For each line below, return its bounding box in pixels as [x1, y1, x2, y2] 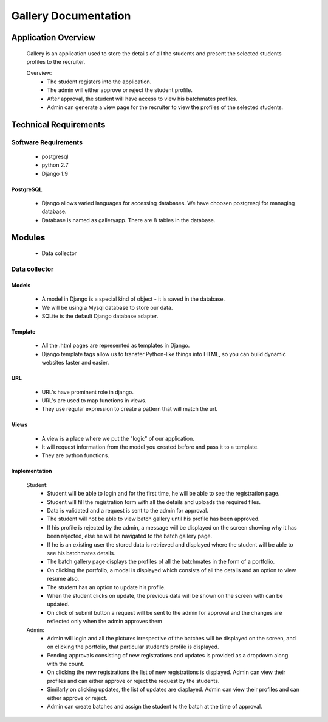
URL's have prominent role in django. [41, 388, 134, 396]
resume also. [47, 575, 80, 583]
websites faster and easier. [41, 359, 109, 366]
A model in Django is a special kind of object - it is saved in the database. [41, 295, 225, 303]
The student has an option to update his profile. [47, 583, 166, 591]
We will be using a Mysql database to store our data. [41, 304, 173, 311]
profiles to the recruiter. [26, 58, 86, 65]
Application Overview [11, 32, 95, 43]
